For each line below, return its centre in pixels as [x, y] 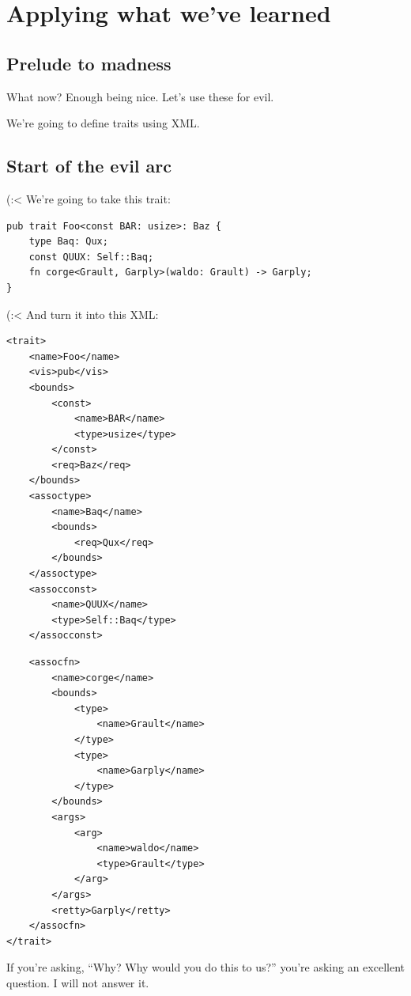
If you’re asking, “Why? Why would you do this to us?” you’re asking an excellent [205, 967]
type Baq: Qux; [68, 242]
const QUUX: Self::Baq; [91, 257]
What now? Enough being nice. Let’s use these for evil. [140, 96]
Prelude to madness [89, 63]
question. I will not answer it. [78, 982]
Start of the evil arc [89, 166]
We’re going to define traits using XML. [103, 123]
